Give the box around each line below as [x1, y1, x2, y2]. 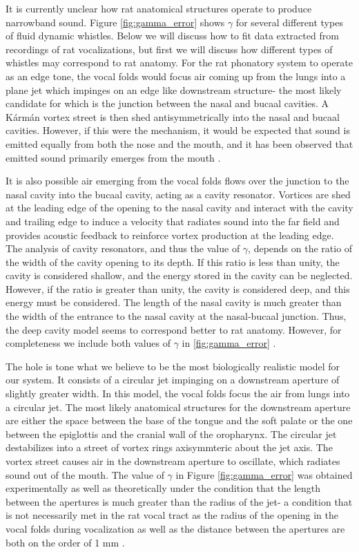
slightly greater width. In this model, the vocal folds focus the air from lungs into [6, 386, 350, 401]
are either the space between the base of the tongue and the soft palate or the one [6, 413, 353, 428]
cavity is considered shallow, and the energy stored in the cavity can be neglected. [6, 268, 353, 283]
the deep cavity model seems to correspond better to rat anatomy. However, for [6, 322, 342, 336]
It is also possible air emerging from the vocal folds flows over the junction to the [6, 173, 349, 188]
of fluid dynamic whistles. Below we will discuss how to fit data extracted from [6, 28, 339, 43]
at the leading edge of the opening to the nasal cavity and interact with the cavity [6, 200, 353, 215]
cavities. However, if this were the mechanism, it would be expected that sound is [6, 123, 350, 137]
